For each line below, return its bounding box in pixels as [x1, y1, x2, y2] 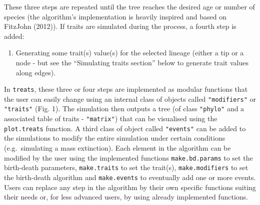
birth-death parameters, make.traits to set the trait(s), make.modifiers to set [4, 162, 248, 173]
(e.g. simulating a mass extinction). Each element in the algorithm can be [4, 143, 231, 153]
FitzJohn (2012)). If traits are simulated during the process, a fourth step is [4, 21, 236, 31]
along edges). [15, 67, 56, 77]
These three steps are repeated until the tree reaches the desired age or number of [4, 1, 255, 11]
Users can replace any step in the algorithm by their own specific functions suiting [4, 182, 256, 192]
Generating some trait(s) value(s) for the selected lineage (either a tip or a [15, 47, 244, 58]
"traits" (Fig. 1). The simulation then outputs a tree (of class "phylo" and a [4, 103, 244, 114]
